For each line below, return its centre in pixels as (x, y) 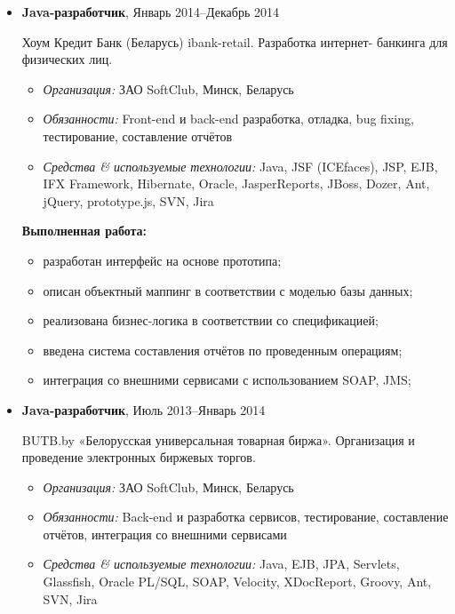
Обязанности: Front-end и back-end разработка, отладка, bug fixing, (228, 119)
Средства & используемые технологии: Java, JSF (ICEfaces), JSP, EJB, (240, 166)
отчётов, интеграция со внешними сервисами (165, 534)
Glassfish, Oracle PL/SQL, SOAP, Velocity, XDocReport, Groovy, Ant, (237, 582)
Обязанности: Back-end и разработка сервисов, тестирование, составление (246, 517)
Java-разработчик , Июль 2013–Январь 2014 (144, 409)
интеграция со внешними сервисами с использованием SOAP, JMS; (227, 380)
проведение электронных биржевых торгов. (139, 457)
